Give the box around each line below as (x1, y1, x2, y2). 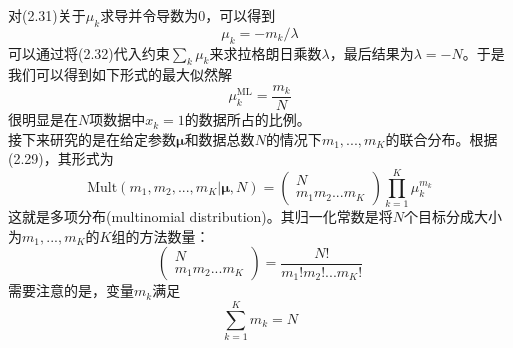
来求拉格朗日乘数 (209, 42, 322, 63)
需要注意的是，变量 (8, 280, 134, 301)
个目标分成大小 (404, 205, 503, 226)
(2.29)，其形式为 (8, 148, 114, 169)
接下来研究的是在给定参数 (8, 128, 176, 149)
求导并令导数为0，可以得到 (100, 5, 276, 25)
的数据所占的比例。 (184, 109, 311, 130)
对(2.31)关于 (8, 5, 86, 25)
